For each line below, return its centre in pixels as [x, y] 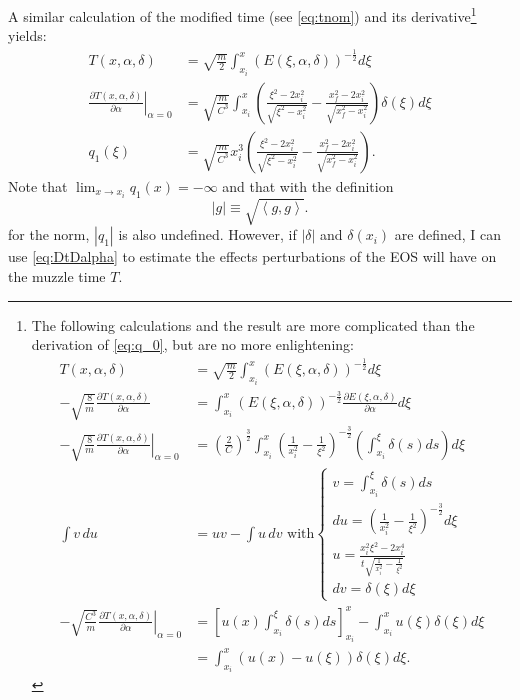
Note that [38, 185]
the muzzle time [57, 275]
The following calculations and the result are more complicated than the [253, 324]
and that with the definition [308, 185]
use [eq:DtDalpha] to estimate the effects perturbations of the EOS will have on [252, 256]
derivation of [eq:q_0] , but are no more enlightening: [192, 344]
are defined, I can [448, 234]
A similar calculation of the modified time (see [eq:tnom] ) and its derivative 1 [242, 14]
